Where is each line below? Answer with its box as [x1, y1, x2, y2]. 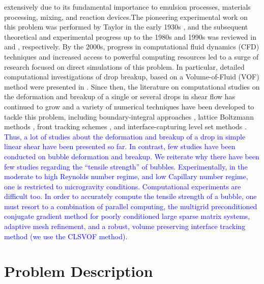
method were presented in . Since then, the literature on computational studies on [4, 81, 260, 92]
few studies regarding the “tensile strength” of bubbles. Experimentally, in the [4, 161, 248, 172]
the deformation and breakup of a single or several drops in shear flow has [4, 91, 236, 102]
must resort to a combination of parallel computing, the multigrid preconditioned [4, 201, 257, 211]
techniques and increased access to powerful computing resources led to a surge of [4, 51, 259, 62]
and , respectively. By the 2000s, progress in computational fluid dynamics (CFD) [4, 41, 259, 52]
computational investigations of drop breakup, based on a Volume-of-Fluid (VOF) [4, 71, 259, 82]
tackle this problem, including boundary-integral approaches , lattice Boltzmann [4, 111, 254, 122]
